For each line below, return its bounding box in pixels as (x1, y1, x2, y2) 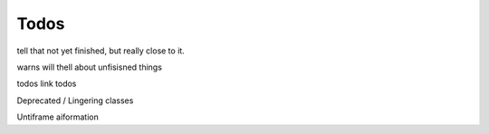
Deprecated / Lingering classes (16, 95, 134, 106)
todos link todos (16, 78, 77, 90)
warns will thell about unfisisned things (16, 62, 163, 72)
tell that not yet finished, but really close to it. (16, 45, 185, 56)
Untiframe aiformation (16, 111, 100, 122)
